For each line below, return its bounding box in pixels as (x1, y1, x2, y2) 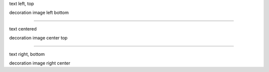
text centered (9, 26, 37, 32)
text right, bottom (9, 51, 45, 57)
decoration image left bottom (9, 10, 69, 16)
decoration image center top (9, 35, 68, 41)
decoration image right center (9, 60, 71, 66)
